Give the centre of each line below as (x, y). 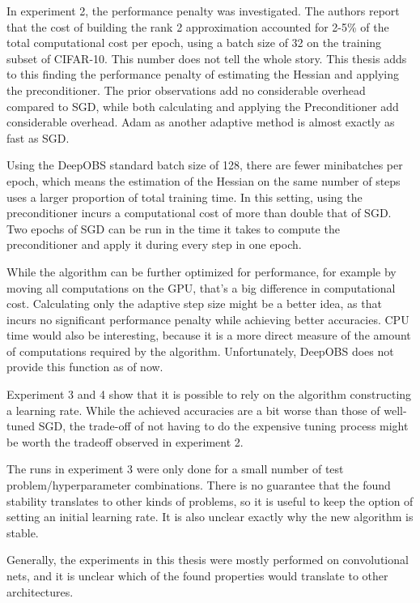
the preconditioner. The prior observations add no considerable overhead (186, 90)
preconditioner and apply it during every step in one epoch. (154, 244)
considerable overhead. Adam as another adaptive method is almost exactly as (201, 122)
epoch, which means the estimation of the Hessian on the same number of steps (204, 180)
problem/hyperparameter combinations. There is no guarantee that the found (199, 485)
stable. (23, 532)
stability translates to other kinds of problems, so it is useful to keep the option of (210, 500)
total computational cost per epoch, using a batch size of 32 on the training (194, 43)
